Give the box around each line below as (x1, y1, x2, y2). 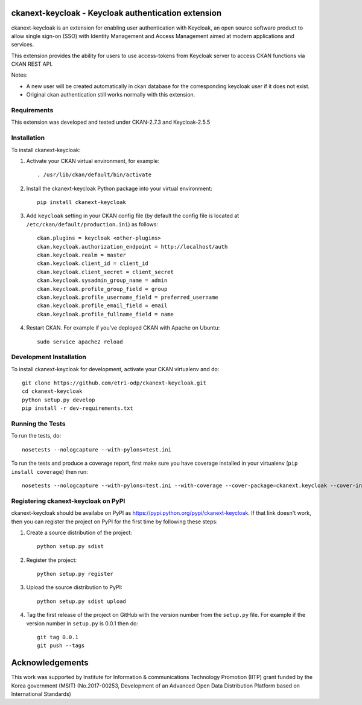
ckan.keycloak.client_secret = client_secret (37, 269, 174, 275)
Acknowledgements (11, 658, 89, 668)
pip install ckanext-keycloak (37, 199, 127, 206)
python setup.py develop (22, 396, 95, 403)
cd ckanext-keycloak (22, 388, 83, 395)
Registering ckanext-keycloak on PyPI (11, 497, 125, 505)
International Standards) (11, 691, 72, 698)
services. (11, 41, 34, 48)
